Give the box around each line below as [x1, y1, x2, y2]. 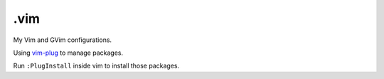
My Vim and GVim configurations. [13, 36, 112, 44]
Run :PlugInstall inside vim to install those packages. [13, 61, 180, 70]
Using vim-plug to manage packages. [13, 48, 124, 57]
